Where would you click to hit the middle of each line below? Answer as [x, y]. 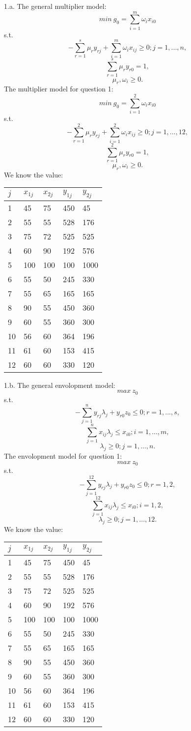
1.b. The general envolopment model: [60, 385]
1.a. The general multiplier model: [55, 6]
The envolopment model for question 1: [63, 456]
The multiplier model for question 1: [59, 89]
